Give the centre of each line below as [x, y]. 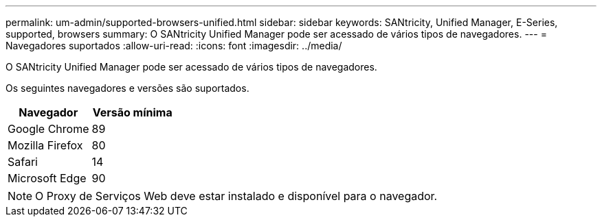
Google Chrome [48, 129]
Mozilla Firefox [45, 145]
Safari [23, 162]
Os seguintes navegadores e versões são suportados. [127, 88]
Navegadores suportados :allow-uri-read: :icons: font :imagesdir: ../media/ [174, 46]
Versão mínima [132, 112]
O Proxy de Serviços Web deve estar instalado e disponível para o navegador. [236, 196]
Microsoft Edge [47, 178]
